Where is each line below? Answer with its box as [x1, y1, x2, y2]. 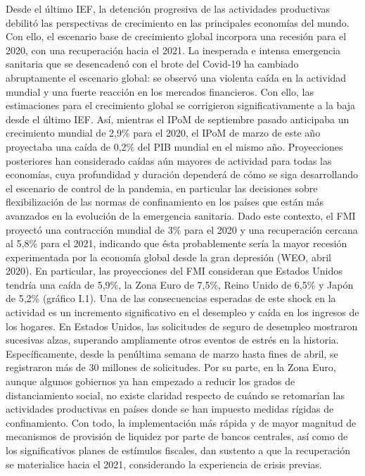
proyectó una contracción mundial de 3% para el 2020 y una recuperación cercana [6, 222, 358, 237]
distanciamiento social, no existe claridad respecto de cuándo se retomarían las [6, 387, 345, 402]
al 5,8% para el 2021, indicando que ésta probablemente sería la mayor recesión [6, 236, 347, 251]
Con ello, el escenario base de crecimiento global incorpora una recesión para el [6, 29, 347, 44]
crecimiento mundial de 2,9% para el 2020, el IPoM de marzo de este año [6, 125, 321, 140]
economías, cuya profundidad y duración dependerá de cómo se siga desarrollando [6, 167, 359, 182]
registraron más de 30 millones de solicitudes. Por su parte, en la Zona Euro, [6, 360, 336, 375]
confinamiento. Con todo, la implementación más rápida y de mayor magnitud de [6, 415, 357, 430]
